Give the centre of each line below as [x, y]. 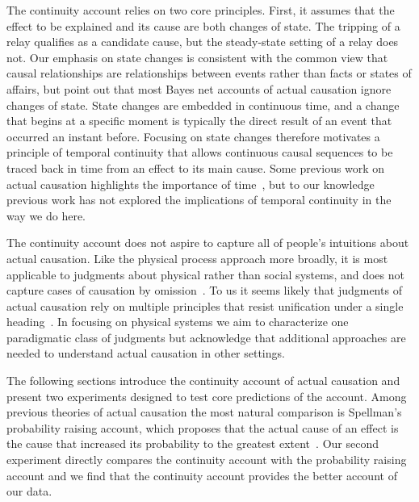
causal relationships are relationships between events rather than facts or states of [209, 73]
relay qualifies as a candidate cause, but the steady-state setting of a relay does [203, 42]
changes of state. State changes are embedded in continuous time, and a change [203, 105]
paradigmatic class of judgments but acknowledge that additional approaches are [206, 337]
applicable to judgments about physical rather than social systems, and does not [205, 274]
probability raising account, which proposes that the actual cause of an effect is [203, 427]
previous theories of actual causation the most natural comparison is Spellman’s [204, 412]
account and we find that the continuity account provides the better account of [202, 475]
